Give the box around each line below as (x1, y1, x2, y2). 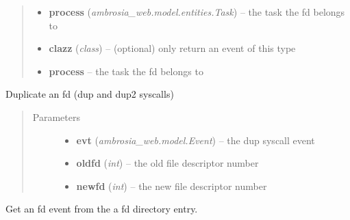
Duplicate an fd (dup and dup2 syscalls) (5, 87, 174, 101)
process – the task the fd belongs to (49, 64, 203, 78)
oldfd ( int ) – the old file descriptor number (76, 156, 259, 170)
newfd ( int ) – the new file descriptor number (76, 178, 267, 193)
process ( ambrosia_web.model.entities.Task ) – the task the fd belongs (49, 5, 345, 18)
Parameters (32, 109, 80, 124)
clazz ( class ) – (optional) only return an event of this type (49, 41, 296, 55)
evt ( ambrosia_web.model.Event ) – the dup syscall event (76, 133, 315, 147)
